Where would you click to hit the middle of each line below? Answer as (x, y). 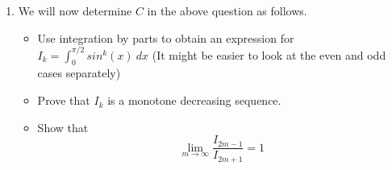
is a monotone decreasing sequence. (194, 100)
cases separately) (79, 73)
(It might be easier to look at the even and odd (269, 54)
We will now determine (75, 10)
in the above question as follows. (227, 10)
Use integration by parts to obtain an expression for (166, 37)
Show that (63, 127)
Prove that (64, 100)
